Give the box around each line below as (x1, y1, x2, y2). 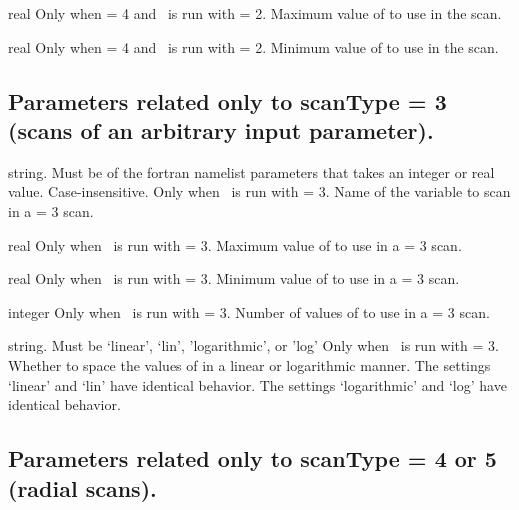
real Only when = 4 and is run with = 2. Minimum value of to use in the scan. (8, 36, 499, 57)
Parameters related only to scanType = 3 (8, 85, 447, 116)
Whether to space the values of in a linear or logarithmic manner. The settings (8, 354, 491, 375)
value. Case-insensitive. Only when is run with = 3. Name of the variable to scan (8, 181, 511, 202)
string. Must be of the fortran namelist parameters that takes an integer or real (8, 161, 495, 182)
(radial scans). (8, 472, 157, 503)
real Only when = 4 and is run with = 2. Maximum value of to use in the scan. (8, 3, 502, 23)
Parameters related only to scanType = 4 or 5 (8, 443, 497, 474)
